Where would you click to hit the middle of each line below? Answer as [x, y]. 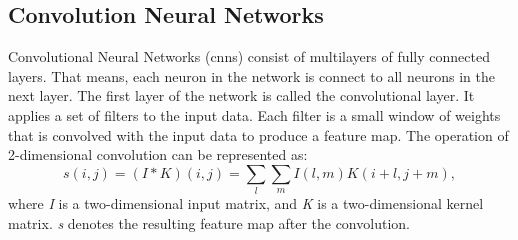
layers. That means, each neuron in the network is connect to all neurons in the [251, 75]
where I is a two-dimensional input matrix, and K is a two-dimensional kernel [246, 203]
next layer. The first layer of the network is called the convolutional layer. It [241, 95]
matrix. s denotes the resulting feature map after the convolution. [209, 222]
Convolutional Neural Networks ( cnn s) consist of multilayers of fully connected [249, 56]
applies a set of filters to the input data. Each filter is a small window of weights [254, 114]
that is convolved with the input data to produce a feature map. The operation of [258, 134]
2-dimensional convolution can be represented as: [158, 154]
